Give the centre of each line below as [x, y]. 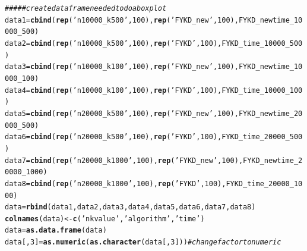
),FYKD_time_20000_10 [260, 183]
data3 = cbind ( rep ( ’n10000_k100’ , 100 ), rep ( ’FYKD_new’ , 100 [118, 67]
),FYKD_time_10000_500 [258, 43]
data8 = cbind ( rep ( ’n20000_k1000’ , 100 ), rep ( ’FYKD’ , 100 [111, 183]
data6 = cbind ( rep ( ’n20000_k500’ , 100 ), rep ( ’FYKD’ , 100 [109, 137]
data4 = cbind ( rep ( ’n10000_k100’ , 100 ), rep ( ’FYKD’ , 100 [109, 90]
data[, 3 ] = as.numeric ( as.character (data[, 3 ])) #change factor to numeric [143, 242]
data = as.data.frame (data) [56, 230]
